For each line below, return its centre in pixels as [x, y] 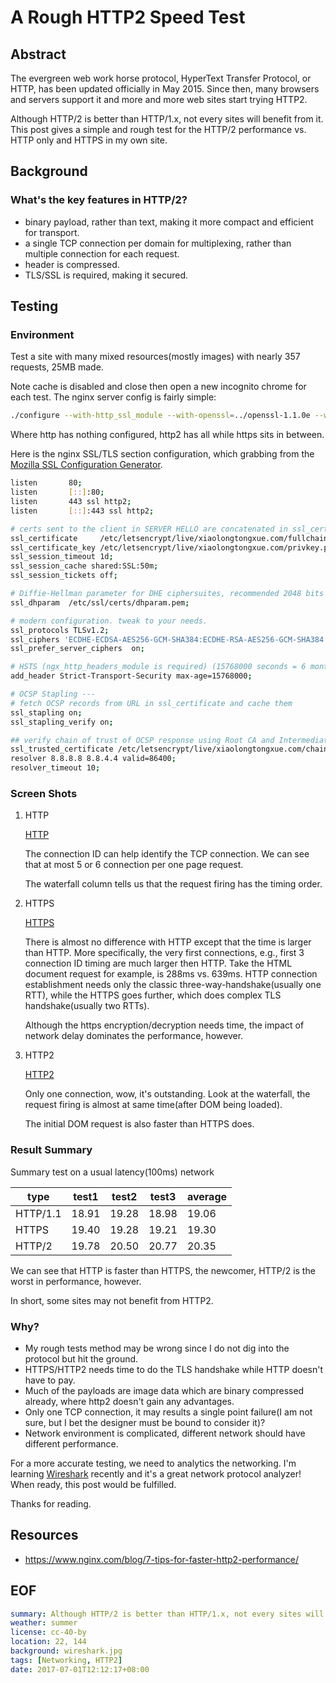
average [207, 1196]
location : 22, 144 [48, 1642]
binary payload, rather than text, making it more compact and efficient [169, 222]
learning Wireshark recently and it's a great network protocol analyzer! [156, 1473]
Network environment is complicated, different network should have [165, 1433]
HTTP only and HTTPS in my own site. [89, 140]
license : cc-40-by [48, 1632]
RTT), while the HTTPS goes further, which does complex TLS [153, 995]
